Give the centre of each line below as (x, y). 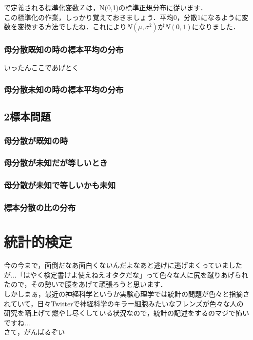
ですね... (17, 322)
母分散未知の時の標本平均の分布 (64, 89)
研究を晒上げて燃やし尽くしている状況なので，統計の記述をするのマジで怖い (127, 313)
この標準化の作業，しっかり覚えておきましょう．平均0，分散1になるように (123, 17)
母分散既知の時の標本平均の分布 (64, 50)
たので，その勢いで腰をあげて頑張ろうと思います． (86, 284)
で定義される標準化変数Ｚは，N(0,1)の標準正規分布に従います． (106, 7)
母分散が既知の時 (36, 140)
